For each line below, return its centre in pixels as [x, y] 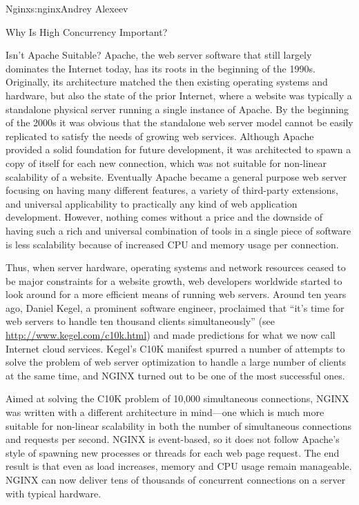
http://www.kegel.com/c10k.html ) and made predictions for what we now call [171, 335]
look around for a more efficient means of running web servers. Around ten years [176, 294]
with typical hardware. [54, 493]
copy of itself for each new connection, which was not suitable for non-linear [166, 162]
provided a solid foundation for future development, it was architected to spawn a [178, 149]
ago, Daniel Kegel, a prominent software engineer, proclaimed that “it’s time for [175, 307]
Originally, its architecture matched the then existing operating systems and [167, 82]
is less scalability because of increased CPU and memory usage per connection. [172, 244]
